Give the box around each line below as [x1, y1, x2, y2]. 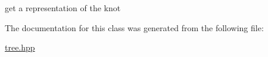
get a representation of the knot [5, 2, 121, 14]
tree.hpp [5, 41, 35, 53]
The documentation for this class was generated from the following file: [5, 21, 264, 33]
